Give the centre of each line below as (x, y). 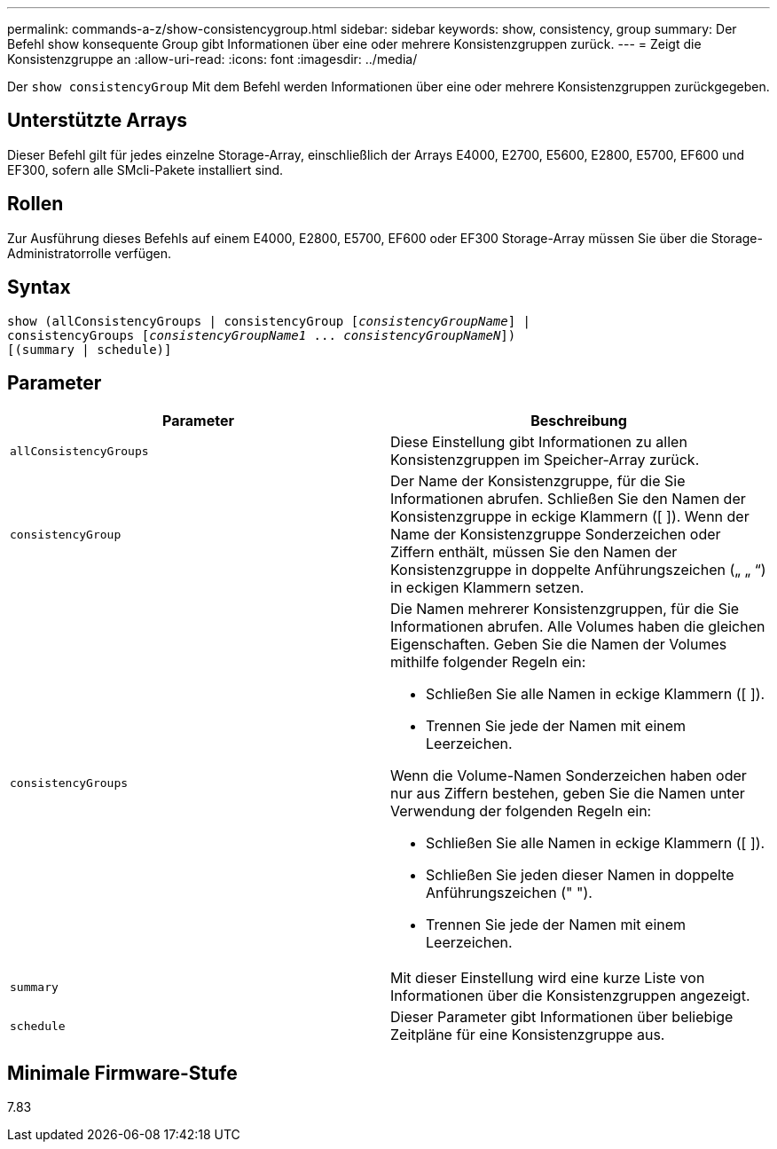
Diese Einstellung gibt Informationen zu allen (539, 442)
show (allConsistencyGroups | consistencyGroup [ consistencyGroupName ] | (269, 321)
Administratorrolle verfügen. (90, 253)
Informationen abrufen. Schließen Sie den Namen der (568, 499)
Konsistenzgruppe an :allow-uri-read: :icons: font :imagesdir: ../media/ (212, 59)
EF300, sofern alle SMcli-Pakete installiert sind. (145, 169)
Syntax (39, 287)
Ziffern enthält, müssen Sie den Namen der (534, 552)
